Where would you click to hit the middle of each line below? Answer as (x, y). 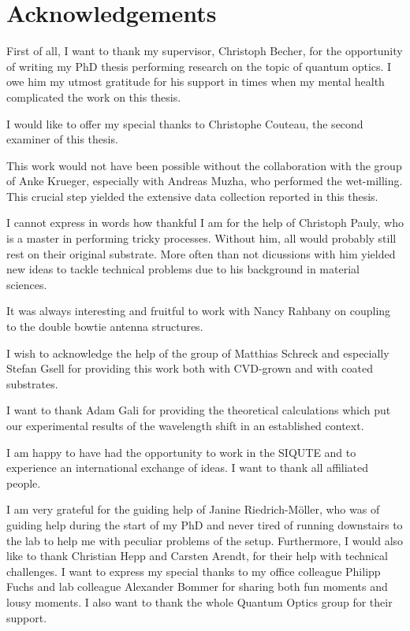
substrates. (32, 383)
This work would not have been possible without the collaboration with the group (204, 165)
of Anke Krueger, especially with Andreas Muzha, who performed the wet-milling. (205, 181)
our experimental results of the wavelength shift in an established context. (185, 425)
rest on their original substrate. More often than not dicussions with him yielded (201, 253)
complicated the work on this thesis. (94, 97)
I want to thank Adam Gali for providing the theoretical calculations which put (199, 410)
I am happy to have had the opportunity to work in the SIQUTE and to (181, 452)
